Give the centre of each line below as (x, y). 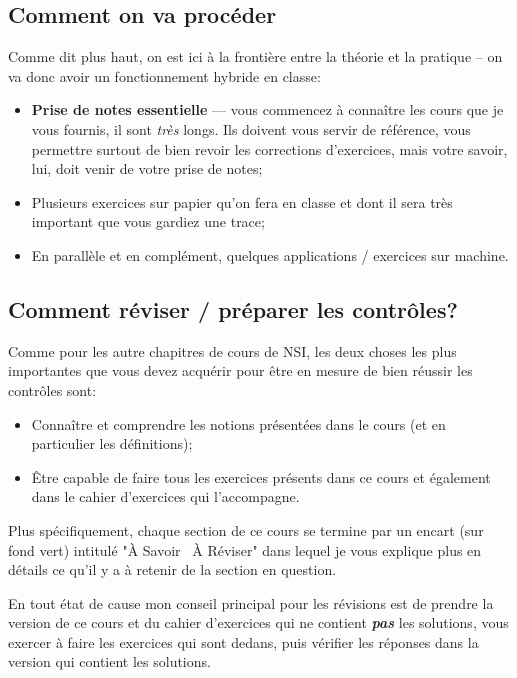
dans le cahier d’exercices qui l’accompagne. (165, 496)
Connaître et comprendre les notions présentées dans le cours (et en (238, 423)
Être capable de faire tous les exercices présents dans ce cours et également (261, 476)
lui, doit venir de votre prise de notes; (147, 168)
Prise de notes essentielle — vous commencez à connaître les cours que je (267, 109)
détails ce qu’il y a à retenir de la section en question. (172, 569)
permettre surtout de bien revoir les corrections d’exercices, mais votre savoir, (269, 148)
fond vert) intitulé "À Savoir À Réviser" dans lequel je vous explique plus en (245, 549)
